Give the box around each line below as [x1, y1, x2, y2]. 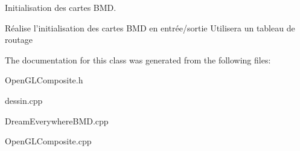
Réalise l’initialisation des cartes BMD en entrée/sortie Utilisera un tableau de [5, 21, 295, 34]
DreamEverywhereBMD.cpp [5, 114, 109, 127]
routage [5, 33, 33, 46]
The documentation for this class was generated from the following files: [5, 53, 271, 66]
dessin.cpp [5, 94, 43, 106]
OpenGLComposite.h [5, 74, 83, 86]
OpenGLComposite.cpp [5, 135, 92, 147]
